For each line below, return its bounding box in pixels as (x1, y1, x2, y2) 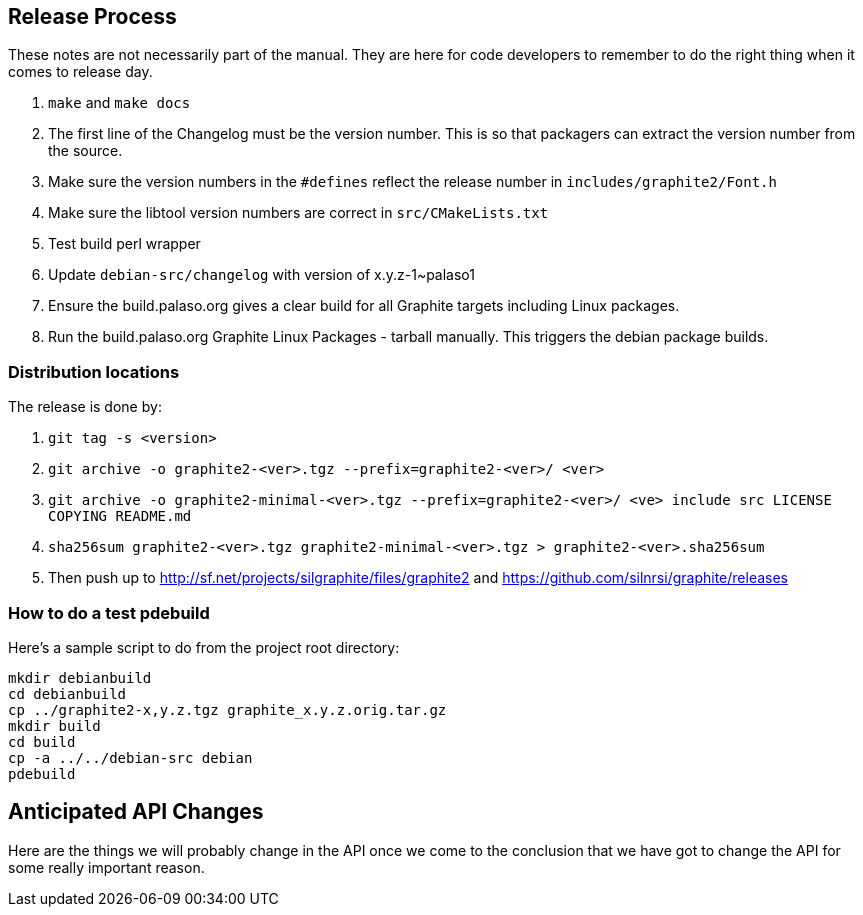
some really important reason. (8, 858, 205, 876)
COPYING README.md (48, 508, 192, 525)
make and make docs (48, 94, 191, 112)
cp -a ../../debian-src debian (8, 749, 253, 766)
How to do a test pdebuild (8, 602, 210, 623)
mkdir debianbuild (8, 669, 152, 686)
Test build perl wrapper (48, 235, 201, 253)
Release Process (8, 4, 177, 29)
